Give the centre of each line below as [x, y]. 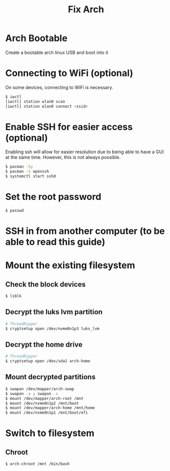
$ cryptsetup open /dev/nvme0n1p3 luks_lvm [52, 329]
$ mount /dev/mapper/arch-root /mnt [44, 398]
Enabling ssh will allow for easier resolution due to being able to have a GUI [84, 152]
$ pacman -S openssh [27, 172]
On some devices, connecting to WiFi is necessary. [59, 87]
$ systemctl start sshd [31, 176]
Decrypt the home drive [44, 344]
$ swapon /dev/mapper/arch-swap [40, 389]
